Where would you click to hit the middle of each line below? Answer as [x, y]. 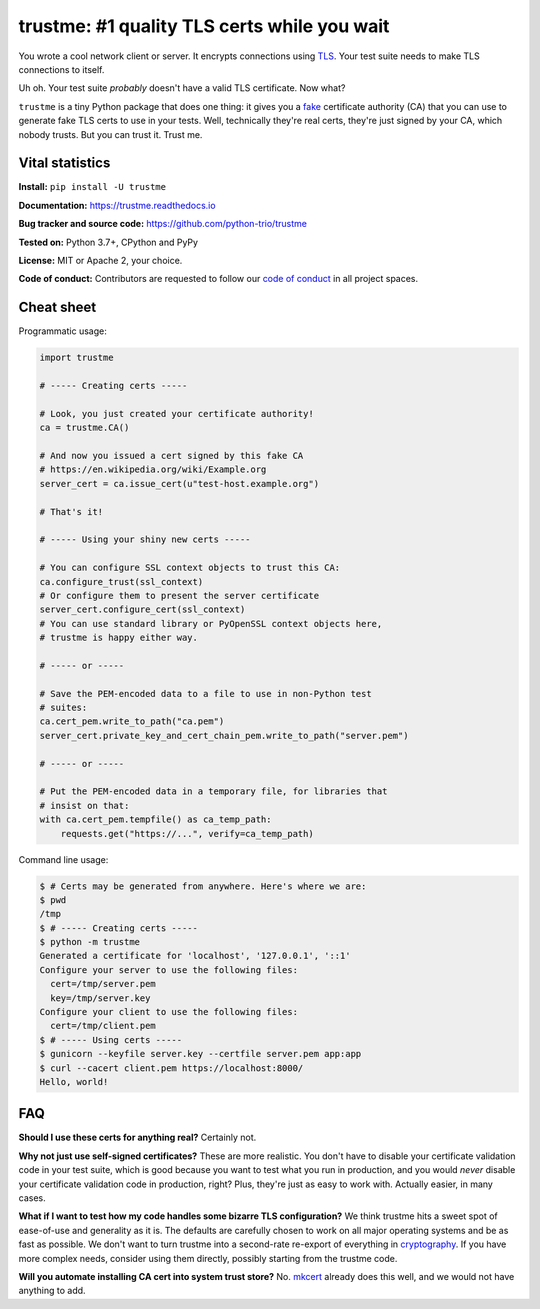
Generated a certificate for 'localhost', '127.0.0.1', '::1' [195, 956]
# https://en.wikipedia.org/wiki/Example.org [153, 469]
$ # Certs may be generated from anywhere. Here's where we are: [203, 886]
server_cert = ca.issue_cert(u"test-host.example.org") [179, 483]
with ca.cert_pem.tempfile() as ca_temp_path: [155, 819]
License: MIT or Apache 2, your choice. [100, 260]
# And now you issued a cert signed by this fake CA [171, 455]
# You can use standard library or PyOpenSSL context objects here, [211, 623]
